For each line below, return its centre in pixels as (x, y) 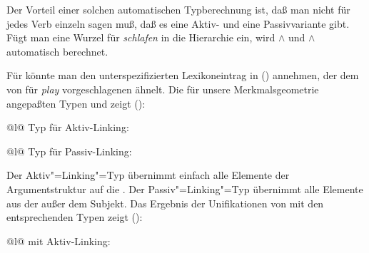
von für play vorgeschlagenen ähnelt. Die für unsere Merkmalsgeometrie (163, 89)
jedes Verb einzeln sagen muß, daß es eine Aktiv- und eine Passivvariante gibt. (178, 23)
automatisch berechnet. (57, 51)
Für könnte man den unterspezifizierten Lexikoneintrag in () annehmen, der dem (183, 75)
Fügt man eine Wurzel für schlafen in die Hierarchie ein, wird (141, 37)
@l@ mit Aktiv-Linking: (59, 241)
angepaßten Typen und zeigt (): (76, 103)
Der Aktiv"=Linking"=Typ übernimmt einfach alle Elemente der (148, 175)
